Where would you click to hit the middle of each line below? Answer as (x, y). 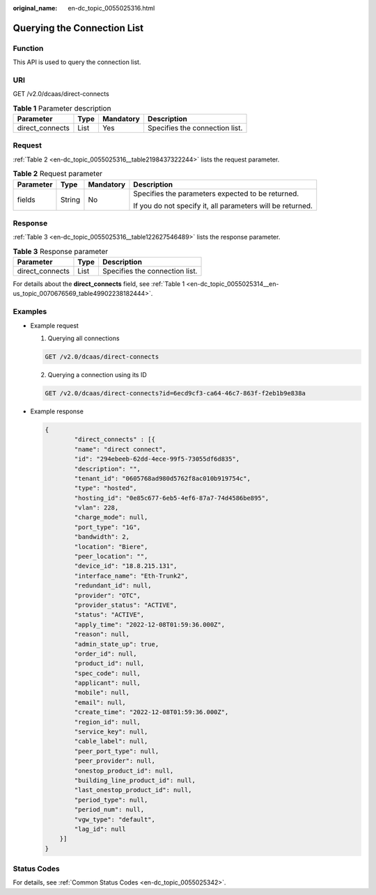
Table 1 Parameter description (62, 108)
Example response (57, 411)
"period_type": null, (111, 800)
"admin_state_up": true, (117, 644)
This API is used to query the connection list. (77, 62)
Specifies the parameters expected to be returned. (216, 193)
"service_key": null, (111, 732)
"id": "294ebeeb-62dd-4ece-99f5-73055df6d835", (157, 459)
